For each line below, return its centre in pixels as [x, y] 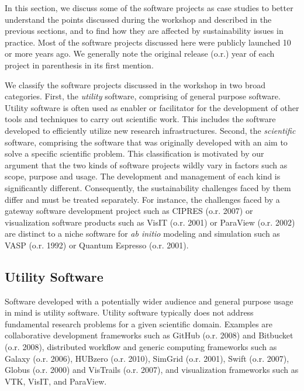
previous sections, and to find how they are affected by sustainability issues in [144, 31]
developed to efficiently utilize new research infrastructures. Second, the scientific [150, 130]
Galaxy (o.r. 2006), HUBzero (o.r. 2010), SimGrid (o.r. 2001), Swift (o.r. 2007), [147, 358]
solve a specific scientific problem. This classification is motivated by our [134, 153]
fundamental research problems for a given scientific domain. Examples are [139, 323]
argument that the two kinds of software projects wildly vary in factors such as [146, 165]
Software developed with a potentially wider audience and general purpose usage [149, 301]
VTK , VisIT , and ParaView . [56, 381]
